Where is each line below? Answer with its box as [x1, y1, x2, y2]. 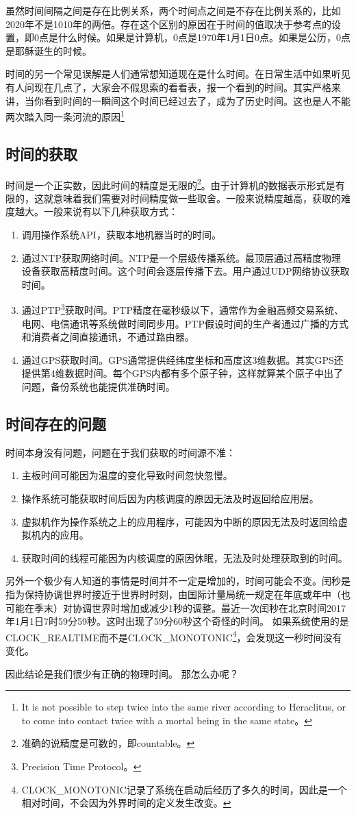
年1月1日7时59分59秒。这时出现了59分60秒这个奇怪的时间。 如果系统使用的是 [5, 614, 349, 628]
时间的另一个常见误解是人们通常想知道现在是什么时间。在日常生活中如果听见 [5, 66, 351, 81]
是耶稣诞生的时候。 [5, 43, 92, 58]
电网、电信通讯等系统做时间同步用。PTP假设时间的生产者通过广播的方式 [21, 316, 348, 330]
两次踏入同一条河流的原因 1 [5, 108, 125, 123]
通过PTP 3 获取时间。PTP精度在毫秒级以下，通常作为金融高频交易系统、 [21, 301, 344, 317]
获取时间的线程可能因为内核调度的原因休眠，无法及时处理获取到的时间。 [21, 550, 348, 565]
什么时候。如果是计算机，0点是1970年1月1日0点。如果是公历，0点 [58, 30, 351, 45]
